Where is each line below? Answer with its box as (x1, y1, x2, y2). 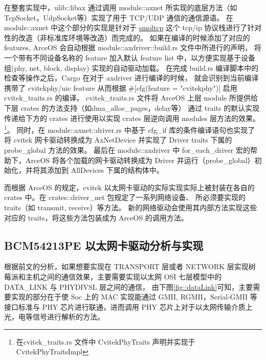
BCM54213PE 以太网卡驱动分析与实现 (4, 237, 204, 253)
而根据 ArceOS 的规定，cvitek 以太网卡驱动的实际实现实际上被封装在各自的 (4, 182, 255, 192)
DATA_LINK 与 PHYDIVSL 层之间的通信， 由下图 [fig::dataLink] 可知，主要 (4, 281, 253, 292)
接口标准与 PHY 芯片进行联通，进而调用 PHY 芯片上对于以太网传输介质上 (4, 301, 253, 312)
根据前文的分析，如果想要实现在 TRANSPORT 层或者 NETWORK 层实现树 (4, 261, 256, 272)
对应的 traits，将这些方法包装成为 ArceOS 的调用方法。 (4, 212, 188, 223)
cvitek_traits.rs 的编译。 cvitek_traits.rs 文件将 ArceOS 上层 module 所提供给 (4, 92, 258, 103)
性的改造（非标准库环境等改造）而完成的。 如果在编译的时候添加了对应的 (4, 32, 250, 43)
